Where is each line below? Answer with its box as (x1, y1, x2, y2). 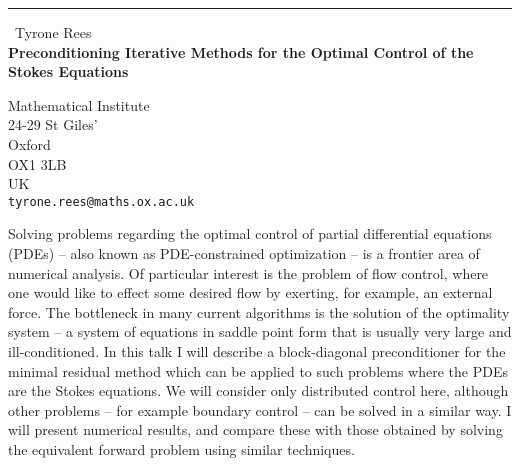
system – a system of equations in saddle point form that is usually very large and (8, 321, 512, 342)
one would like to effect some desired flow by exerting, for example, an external (8, 282, 493, 303)
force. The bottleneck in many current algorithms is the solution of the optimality (8, 301, 510, 322)
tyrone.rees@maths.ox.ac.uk (8, 194, 195, 209)
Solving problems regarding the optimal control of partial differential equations (8, 223, 492, 244)
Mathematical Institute (8, 94, 150, 115)
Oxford (8, 133, 51, 154)
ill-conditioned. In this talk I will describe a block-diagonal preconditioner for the (8, 340, 506, 361)
